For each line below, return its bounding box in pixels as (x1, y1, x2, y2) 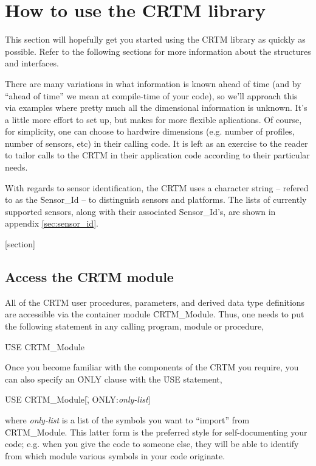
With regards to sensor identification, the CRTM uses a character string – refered (5, 181, 309, 194)
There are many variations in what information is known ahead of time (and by (5, 77, 301, 90)
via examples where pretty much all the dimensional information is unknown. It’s (5, 101, 307, 114)
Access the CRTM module (5, 267, 174, 286)
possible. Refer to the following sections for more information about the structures (5, 44, 311, 57)
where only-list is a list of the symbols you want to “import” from (5, 413, 250, 426)
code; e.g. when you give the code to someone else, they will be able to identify (5, 437, 299, 450)
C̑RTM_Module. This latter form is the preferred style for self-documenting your (5, 425, 307, 438)
